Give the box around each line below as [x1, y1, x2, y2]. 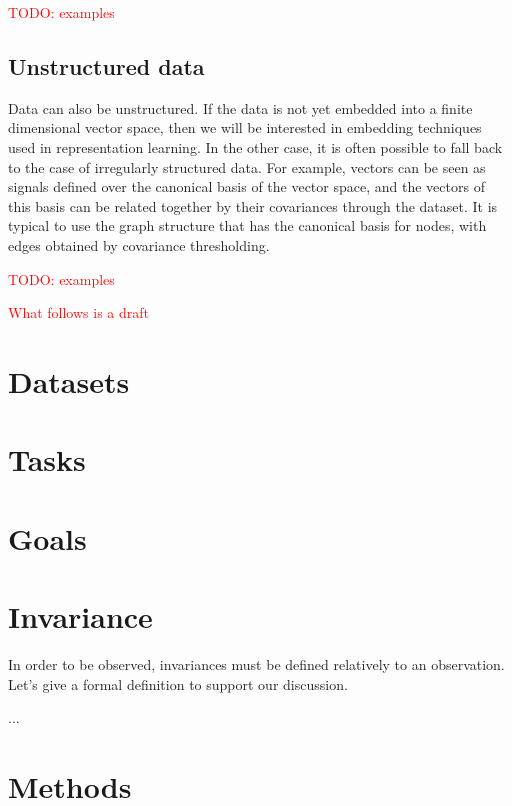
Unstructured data [8, 50, 205, 81]
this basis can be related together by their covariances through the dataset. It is [8, 195, 498, 216]
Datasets [8, 360, 130, 401]
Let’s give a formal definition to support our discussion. [8, 673, 348, 694]
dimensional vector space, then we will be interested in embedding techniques [8, 117, 482, 138]
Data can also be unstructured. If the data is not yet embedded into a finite [8, 97, 473, 118]
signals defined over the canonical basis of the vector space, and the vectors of [8, 176, 485, 197]
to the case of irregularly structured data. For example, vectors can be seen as [8, 156, 486, 177]
